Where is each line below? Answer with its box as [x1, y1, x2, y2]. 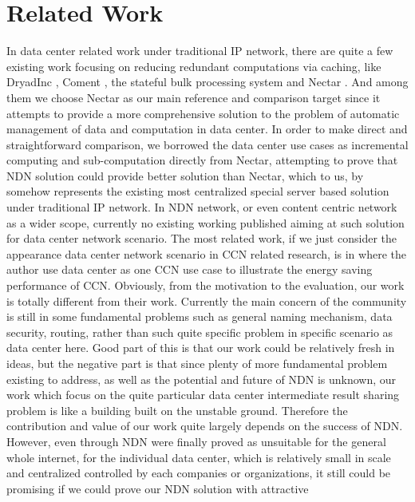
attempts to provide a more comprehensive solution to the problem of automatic [6, 105, 400, 121]
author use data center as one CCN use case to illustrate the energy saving [6, 261, 373, 278]
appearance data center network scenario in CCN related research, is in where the [6, 245, 406, 262]
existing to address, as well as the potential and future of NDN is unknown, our [6, 370, 397, 387]
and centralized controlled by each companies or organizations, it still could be [6, 464, 391, 481]
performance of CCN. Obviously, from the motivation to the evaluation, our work [6, 277, 405, 294]
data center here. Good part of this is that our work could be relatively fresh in [6, 339, 395, 356]
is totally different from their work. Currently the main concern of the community [6, 292, 407, 309]
